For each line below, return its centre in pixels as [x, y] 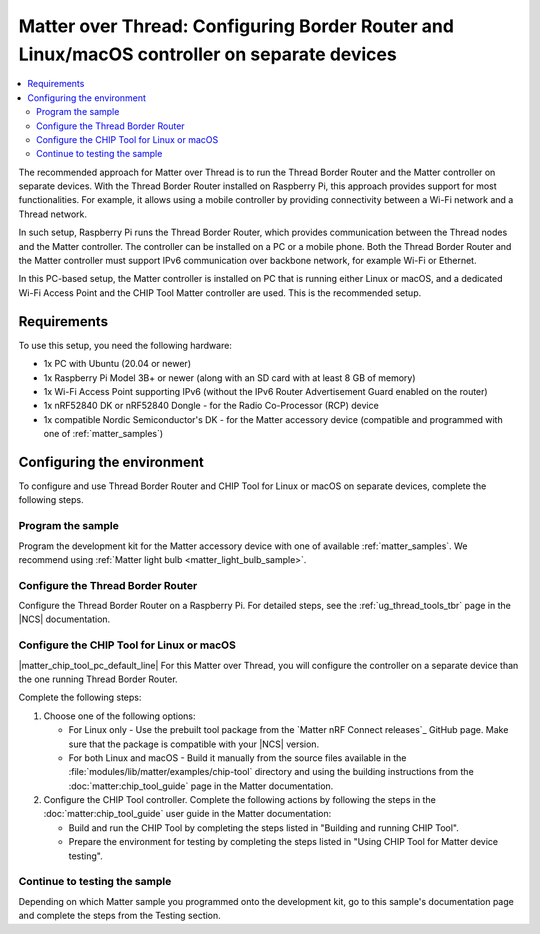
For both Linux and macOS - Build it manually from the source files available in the [237, 757]
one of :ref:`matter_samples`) [103, 434]
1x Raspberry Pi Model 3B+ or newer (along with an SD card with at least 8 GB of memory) [229, 377]
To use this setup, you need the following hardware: [125, 345]
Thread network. [53, 214]
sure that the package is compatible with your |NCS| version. [194, 744]
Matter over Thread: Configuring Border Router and [236, 26]
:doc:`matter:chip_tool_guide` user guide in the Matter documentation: [187, 814]
